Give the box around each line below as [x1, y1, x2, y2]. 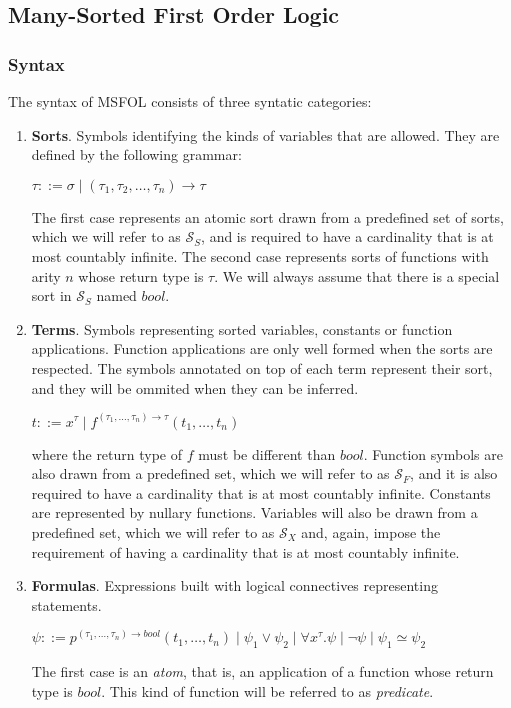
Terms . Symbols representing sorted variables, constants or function [31, 318, 453, 339]
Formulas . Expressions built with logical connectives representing [31, 575, 438, 596]
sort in [31, 285, 72, 306]
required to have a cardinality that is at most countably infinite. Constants [31, 482, 491, 503]
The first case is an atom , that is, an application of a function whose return [31, 661, 494, 682]
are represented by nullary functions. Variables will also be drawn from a [31, 502, 478, 523]
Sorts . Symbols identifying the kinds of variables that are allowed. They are [31, 124, 500, 145]
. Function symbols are [363, 443, 503, 464]
